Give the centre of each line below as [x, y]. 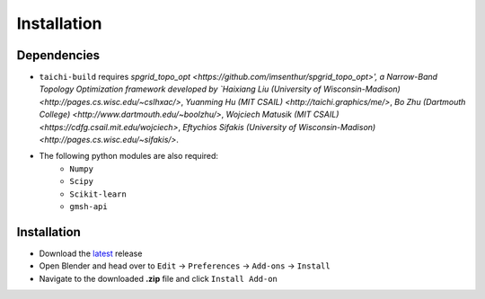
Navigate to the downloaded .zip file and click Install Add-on [159, 278]
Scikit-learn [98, 194]
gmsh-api [88, 206]
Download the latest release [91, 253]
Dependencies [58, 55]
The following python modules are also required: [129, 156]
